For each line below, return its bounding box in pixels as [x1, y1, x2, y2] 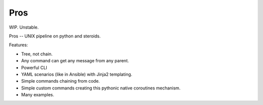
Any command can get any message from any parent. [21, 58, 129, 64]
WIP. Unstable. [9, 24, 39, 30]
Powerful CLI [21, 65, 47, 70]
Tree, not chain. [21, 51, 53, 57]
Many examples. [21, 92, 55, 98]
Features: [9, 42, 28, 48]
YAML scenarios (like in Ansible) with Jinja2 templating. [21, 71, 132, 77]
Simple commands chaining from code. [21, 78, 100, 84]
